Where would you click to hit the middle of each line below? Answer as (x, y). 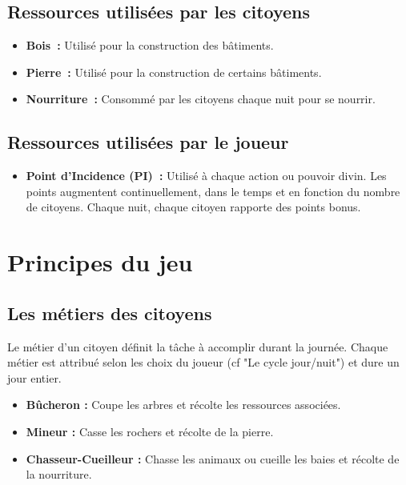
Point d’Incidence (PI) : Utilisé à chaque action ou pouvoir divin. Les (206, 176)
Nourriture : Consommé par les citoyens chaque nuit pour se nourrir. (201, 99)
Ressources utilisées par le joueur (148, 142)
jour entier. (34, 377)
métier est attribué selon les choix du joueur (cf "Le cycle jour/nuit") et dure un (203, 362)
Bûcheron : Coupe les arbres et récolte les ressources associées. (183, 405)
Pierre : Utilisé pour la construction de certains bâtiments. (174, 72)
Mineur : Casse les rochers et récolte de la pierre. (150, 431)
